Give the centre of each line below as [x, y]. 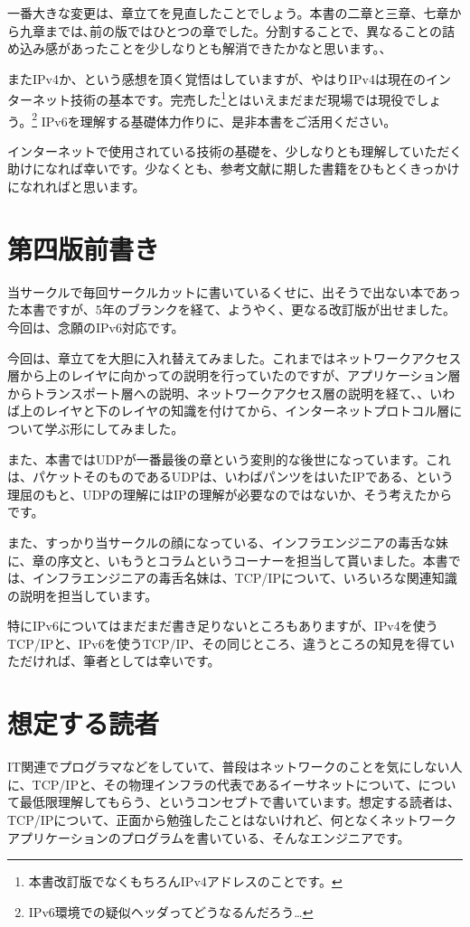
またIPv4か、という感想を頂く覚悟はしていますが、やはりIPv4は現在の [216, 78]
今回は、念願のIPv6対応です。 [96, 327]
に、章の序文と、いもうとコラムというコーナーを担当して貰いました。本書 [228, 560]
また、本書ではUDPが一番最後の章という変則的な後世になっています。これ [229, 459]
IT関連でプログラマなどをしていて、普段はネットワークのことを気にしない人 [235, 767]
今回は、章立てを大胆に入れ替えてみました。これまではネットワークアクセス [235, 357]
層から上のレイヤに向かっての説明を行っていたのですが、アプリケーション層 [234, 375]
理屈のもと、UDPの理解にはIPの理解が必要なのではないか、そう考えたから [230, 494]
